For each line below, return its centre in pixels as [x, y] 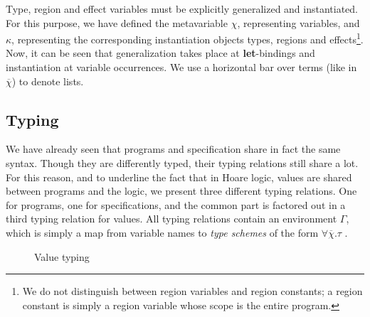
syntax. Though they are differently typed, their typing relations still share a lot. [182, 163]
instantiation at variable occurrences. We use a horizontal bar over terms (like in [181, 67]
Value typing [62, 256]
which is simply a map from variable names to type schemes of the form [162, 232]
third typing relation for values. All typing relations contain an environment [171, 219]
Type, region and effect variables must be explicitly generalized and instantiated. [182, 9]
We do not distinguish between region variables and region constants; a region [192, 291]
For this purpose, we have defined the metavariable [117, 22]
